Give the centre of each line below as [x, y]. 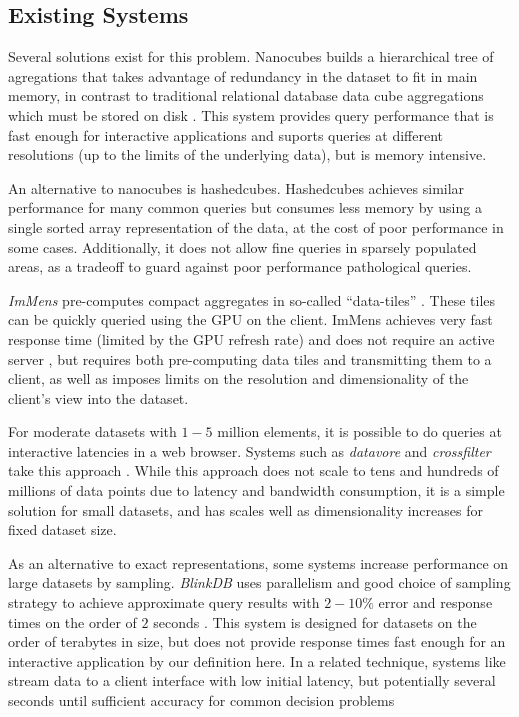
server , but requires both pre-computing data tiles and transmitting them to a [250, 358]
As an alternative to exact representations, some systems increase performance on [258, 562]
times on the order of [72, 621]
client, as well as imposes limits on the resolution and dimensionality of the [238, 378]
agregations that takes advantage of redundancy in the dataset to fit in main [243, 75]
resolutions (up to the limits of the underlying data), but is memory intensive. [247, 154]
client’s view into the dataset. [98, 397]
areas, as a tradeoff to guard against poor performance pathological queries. [240, 266]
